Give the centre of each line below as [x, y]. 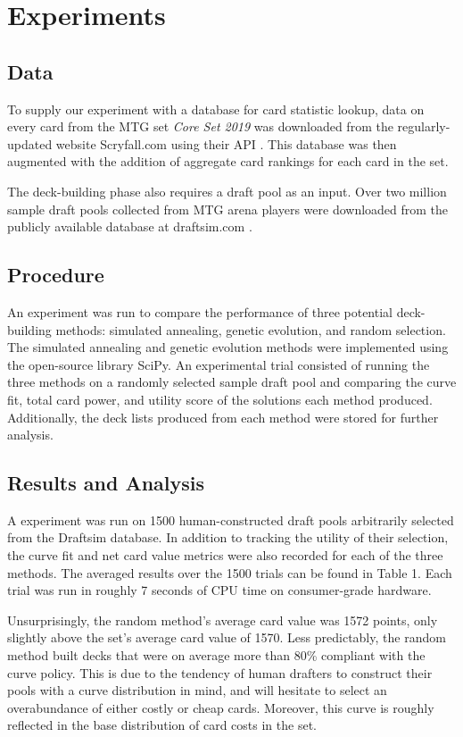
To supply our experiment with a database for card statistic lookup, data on [216, 109]
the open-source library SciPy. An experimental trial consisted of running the [219, 364]
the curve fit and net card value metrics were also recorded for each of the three [225, 555]
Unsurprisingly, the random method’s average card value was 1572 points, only [223, 620]
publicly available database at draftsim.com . [130, 226]
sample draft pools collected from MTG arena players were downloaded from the [228, 209]
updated [30, 143]
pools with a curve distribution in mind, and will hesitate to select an [197, 690]
